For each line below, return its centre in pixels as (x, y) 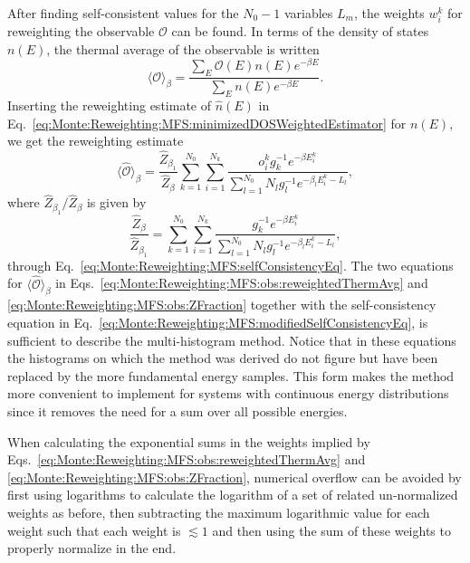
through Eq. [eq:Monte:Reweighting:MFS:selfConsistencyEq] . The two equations (230, 265)
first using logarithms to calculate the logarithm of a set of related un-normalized (233, 495)
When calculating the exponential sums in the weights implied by (189, 441)
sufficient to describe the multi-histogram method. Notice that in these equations (232, 340)
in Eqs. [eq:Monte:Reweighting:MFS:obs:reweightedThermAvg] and (242, 283)
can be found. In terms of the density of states (300, 31)
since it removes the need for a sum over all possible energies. (177, 410)
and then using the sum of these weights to (331, 530)
